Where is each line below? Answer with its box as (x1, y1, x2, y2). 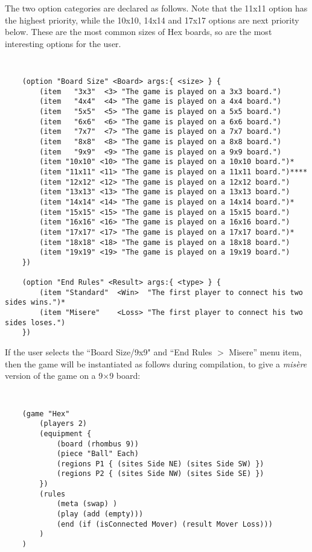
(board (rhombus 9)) (56, 439, 139, 448)
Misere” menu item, (229, 346, 302, 358)
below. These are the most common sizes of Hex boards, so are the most (5, 25, 272, 38)
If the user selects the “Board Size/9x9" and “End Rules (5, 346, 212, 358)
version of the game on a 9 (5, 369, 103, 382)
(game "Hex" (22, 409, 70, 418)
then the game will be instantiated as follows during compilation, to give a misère (5, 357, 307, 370)
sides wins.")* (5, 298, 66, 307)
